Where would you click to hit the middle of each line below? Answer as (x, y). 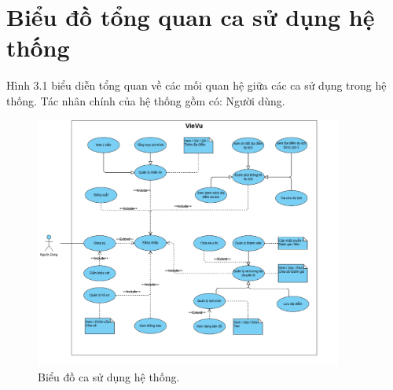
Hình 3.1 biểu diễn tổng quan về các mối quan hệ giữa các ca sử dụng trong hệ (196, 85)
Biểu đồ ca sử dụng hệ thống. (109, 376)
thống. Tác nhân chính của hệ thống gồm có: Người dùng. (146, 100)
